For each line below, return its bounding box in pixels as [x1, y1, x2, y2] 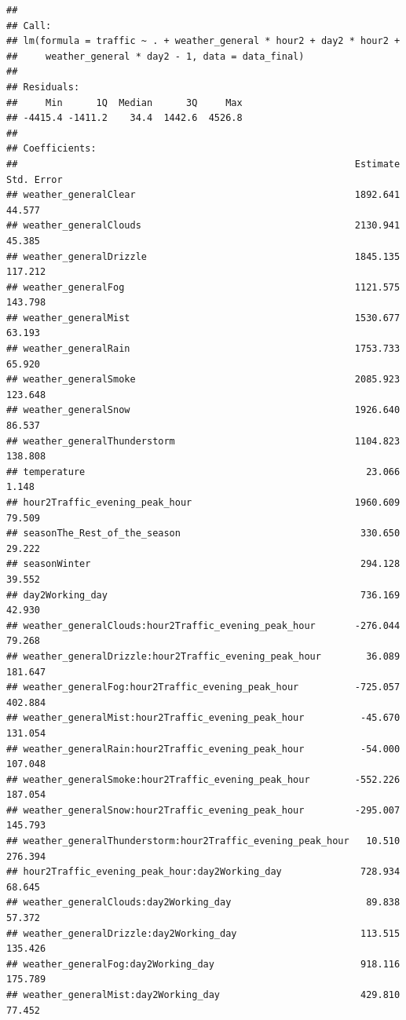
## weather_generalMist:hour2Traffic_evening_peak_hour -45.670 [6, 712, 401, 724]
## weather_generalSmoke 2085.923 [6, 374, 401, 386]
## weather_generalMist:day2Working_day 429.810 [6, 989, 401, 1000]
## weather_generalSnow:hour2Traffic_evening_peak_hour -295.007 [6, 804, 401, 816]
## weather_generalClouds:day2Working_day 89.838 [6, 897, 401, 908]
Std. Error [6, 174, 63, 185]
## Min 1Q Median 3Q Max [6, 97, 243, 108]
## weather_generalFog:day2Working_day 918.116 [6, 958, 401, 970]
